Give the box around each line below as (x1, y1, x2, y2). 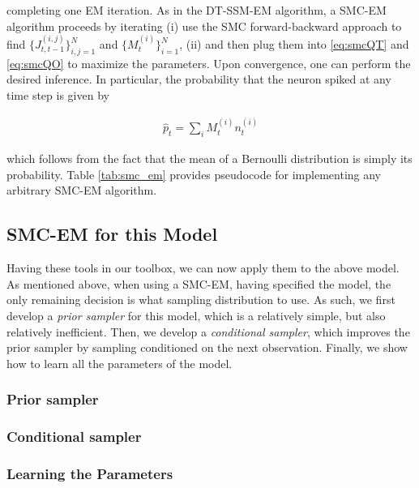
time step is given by (6, 86, 109, 103)
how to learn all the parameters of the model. (6, 354, 233, 371)
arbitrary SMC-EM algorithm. (6, 182, 157, 199)
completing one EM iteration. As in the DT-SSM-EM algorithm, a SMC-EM (6, 2, 387, 18)
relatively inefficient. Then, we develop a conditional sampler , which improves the (6, 323, 410, 340)
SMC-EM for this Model (6, 221, 218, 246)
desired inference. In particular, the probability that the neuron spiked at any (6, 71, 391, 88)
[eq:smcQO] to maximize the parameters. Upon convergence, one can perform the (6, 54, 411, 71)
